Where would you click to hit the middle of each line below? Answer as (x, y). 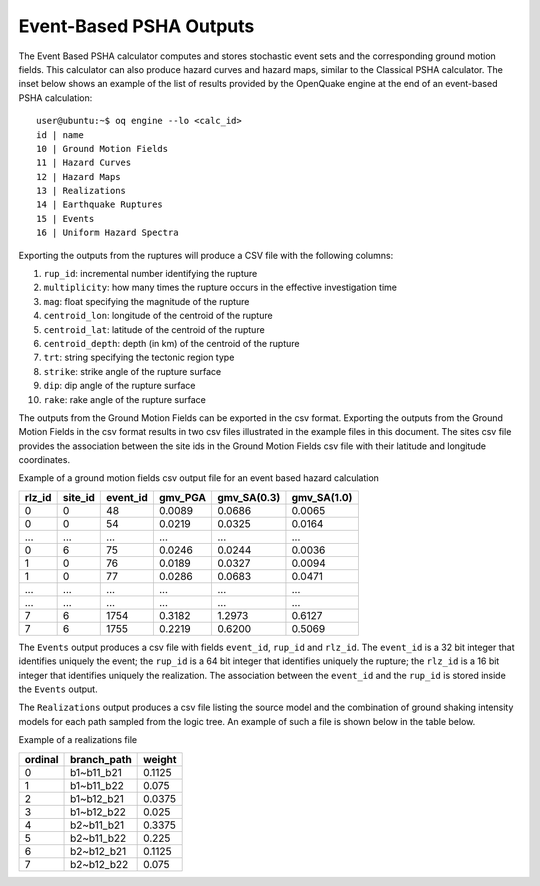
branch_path (101, 759)
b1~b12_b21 (97, 798)
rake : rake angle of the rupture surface (125, 399)
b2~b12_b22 (99, 864)
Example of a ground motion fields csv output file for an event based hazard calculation (199, 478)
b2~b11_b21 (97, 825)
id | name (60, 134)
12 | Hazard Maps (78, 176)
